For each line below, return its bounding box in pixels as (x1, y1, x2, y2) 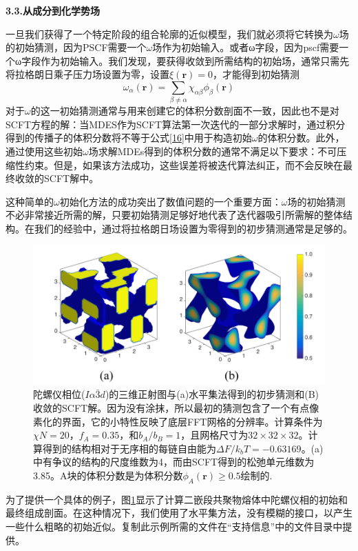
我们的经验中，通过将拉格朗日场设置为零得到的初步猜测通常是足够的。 (34, 221, 352, 236)
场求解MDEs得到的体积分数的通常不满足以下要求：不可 (88, 144, 337, 159)
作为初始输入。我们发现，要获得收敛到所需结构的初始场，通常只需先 (41, 53, 350, 68)
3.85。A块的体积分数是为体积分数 (33, 468, 183, 482)
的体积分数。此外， (257, 130, 345, 145)
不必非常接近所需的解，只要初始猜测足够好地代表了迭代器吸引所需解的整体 (6, 208, 343, 222)
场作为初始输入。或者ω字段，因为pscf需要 (152, 40, 339, 54)
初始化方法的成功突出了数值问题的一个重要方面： (59, 194, 282, 208)
